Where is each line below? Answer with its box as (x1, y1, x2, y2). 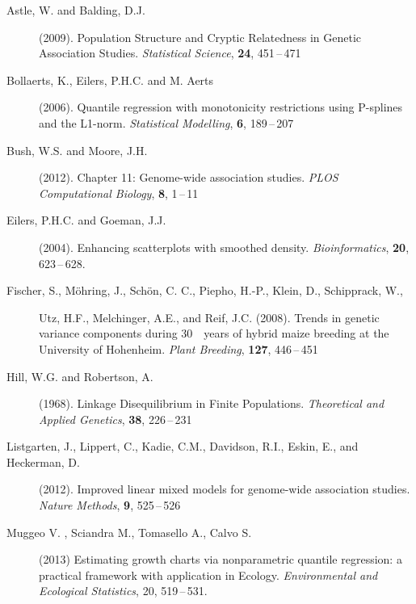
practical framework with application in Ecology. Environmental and (39, 566, 378, 583)
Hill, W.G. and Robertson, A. (6, 367, 153, 384)
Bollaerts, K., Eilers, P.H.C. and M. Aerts (6, 71, 214, 88)
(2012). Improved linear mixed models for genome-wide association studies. (39, 480, 410, 497)
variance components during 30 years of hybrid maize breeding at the (39, 325, 389, 342)
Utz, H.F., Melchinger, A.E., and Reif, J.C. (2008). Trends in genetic (39, 308, 380, 325)
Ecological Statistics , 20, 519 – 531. (39, 582, 208, 599)
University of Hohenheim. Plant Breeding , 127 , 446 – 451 (39, 340, 318, 357)
